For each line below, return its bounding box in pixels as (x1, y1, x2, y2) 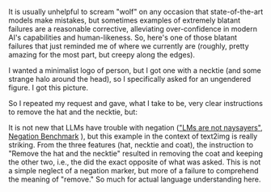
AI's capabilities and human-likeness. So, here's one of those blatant (8, 32, 237, 42)
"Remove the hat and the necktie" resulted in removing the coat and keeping (8, 149, 264, 158)
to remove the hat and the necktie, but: (8, 107, 138, 117)
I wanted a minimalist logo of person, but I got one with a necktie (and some (8, 66, 261, 75)
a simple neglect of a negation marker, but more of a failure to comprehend (8, 166, 259, 175)
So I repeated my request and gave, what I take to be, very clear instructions (8, 99, 263, 108)
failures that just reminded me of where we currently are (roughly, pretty (8, 41, 249, 51)
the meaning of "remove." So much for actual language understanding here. (8, 174, 261, 184)
